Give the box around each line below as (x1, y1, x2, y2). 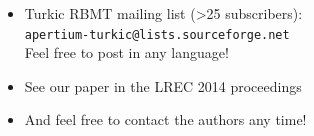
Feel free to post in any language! (24, 42, 229, 63)
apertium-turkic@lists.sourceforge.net (24, 27, 290, 42)
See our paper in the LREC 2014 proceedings (24, 75, 302, 96)
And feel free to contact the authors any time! (24, 109, 307, 130)
